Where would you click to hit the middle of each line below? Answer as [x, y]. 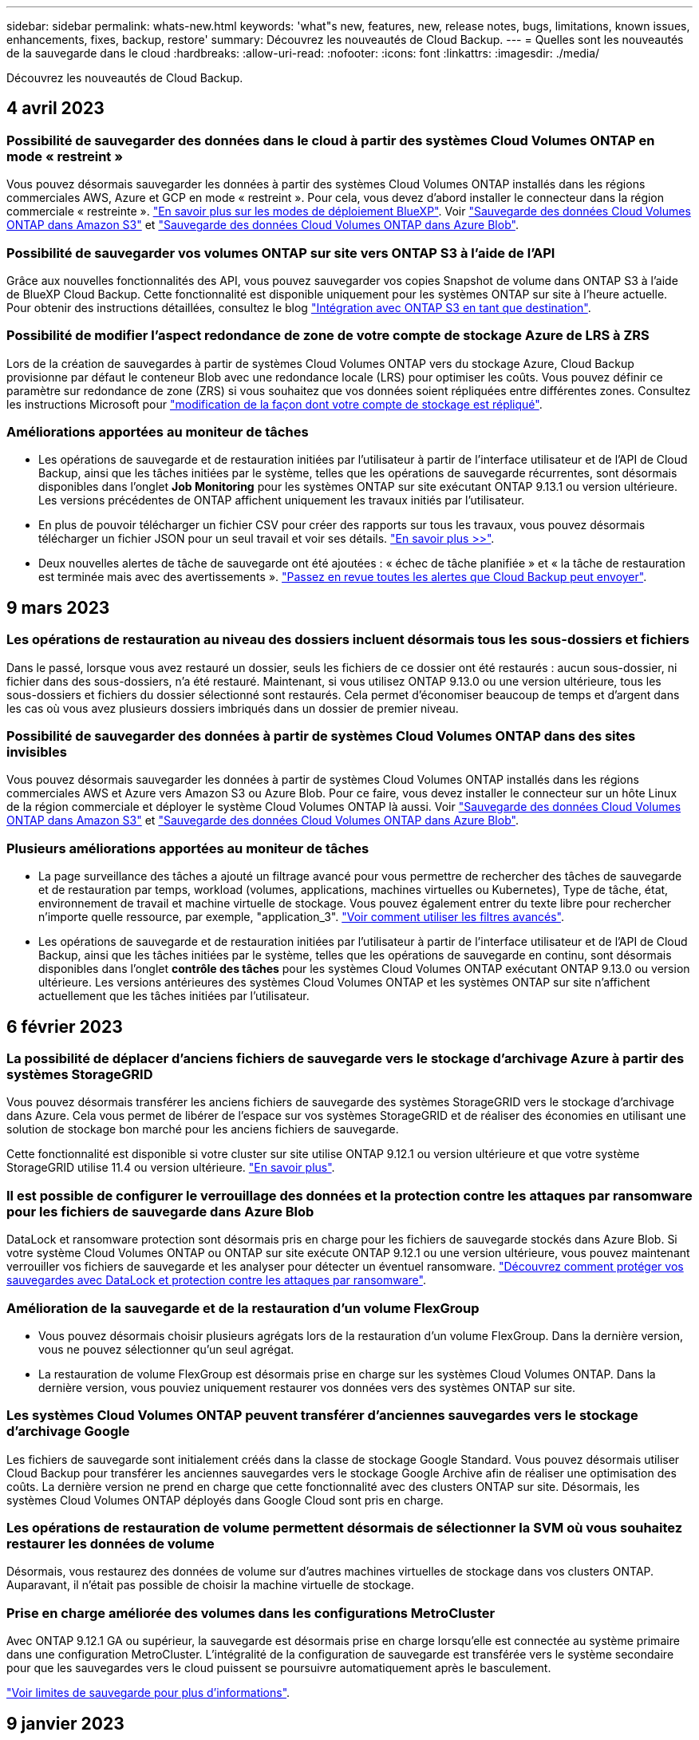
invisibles [37, 752]
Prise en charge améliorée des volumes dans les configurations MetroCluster [251, 1613]
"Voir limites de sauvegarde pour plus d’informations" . [148, 1693]
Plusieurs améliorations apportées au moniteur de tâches [188, 848]
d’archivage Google [68, 1432]
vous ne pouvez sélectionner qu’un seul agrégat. [166, 1349]
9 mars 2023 [58, 607]
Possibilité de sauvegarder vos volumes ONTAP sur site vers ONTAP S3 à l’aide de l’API [281, 253]
